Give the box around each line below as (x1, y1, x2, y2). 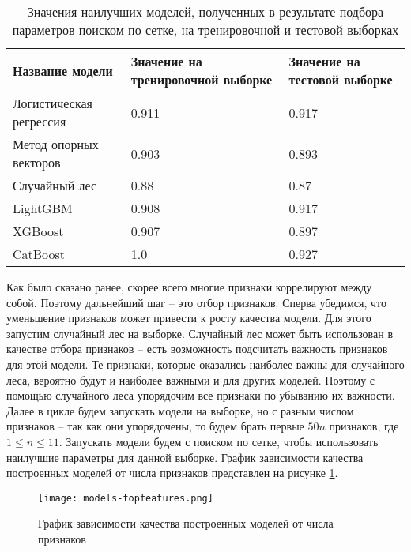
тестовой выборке (288, 70, 393, 88)
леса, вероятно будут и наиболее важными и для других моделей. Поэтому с (6, 371, 375, 388)
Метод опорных (13, 135, 99, 153)
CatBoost (13, 245, 66, 263)
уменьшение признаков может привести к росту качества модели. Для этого (6, 310, 371, 326)
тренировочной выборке (130, 70, 273, 88)
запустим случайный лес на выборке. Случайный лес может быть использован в (6, 325, 394, 341)
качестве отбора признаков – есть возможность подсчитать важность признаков (6, 340, 388, 357)
